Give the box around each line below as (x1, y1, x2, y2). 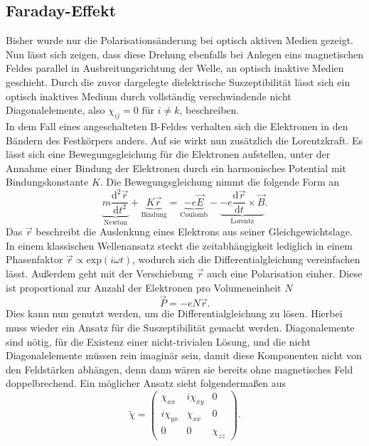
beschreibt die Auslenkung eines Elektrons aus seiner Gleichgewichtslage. (36, 224, 353, 239)
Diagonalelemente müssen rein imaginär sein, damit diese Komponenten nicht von (6, 348, 362, 363)
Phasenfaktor (6, 252, 63, 267)
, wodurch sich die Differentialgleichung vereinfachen (132, 252, 360, 267)
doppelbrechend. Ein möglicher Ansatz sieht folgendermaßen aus (6, 376, 287, 391)
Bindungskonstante (6, 174, 89, 189)
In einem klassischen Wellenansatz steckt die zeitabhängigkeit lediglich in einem (6, 238, 353, 253)
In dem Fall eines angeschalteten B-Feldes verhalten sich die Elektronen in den (6, 118, 348, 133)
